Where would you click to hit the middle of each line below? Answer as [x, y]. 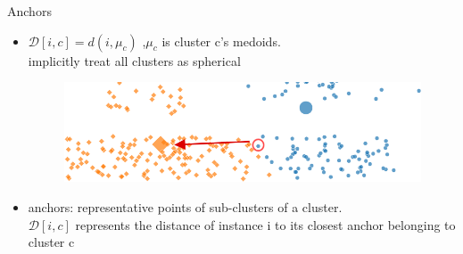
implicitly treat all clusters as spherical [134, 60]
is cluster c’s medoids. [221, 41]
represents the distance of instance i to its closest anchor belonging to [265, 224]
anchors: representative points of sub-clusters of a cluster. [185, 206]
